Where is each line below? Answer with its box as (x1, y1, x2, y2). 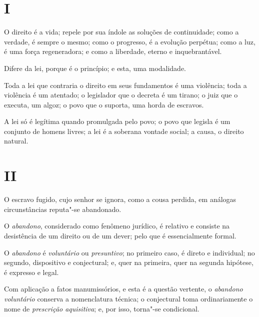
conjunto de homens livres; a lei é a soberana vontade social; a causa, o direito (4, 125, 244, 136)
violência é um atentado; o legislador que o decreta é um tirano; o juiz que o (4, 89, 238, 100)
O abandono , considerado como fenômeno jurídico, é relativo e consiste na (4, 220, 230, 231)
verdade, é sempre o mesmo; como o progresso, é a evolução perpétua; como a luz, (4, 36, 255, 46)
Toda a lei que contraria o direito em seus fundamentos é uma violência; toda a (4, 79, 247, 90)
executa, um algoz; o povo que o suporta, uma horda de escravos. (4, 99, 204, 109)
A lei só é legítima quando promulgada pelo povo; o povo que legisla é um (4, 116, 230, 126)
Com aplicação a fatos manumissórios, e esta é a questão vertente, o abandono (4, 283, 243, 294)
